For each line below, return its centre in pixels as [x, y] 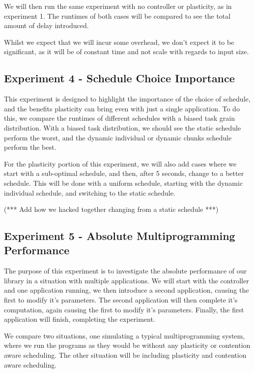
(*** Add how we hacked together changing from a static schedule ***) [111, 209]
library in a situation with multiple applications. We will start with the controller [127, 280]
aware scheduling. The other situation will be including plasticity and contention [125, 355]
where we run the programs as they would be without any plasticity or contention [127, 345]
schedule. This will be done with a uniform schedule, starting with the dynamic [124, 183]
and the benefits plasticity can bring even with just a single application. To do [122, 108]
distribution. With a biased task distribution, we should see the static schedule [123, 127]
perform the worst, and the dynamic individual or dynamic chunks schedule [118, 137]
